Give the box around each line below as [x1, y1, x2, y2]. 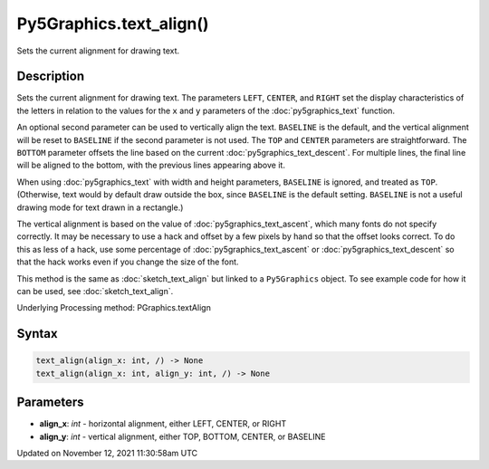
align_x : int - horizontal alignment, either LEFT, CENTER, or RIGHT [39, 418, 287, 429]
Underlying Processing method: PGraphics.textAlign [16, 302, 212, 313]
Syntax [16, 326, 58, 341]
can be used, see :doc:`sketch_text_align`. [16, 285, 174, 296]
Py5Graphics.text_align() [16, 14, 209, 33]
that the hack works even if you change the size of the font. [16, 256, 239, 267]
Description [16, 69, 85, 84]
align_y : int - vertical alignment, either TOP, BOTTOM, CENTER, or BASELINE [39, 431, 326, 442]
